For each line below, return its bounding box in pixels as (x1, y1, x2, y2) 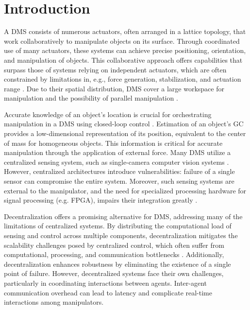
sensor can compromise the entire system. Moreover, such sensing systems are (4, 176, 234, 186)
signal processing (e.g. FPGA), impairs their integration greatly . (4, 195, 198, 205)
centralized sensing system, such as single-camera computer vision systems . (4, 156, 229, 167)
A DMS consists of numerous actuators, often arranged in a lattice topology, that (4, 26, 246, 36)
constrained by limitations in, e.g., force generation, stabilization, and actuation (4, 74, 241, 84)
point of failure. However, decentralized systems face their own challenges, (4, 268, 224, 278)
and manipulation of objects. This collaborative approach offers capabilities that (4, 54, 243, 65)
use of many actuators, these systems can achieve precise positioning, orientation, (4, 45, 246, 55)
